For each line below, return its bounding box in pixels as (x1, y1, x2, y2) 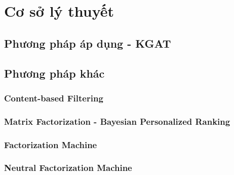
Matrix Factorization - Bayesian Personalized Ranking (4, 115, 230, 127)
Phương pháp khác (4, 65, 105, 81)
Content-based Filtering (4, 91, 103, 104)
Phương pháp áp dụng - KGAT (4, 35, 171, 51)
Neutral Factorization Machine (4, 161, 132, 174)
